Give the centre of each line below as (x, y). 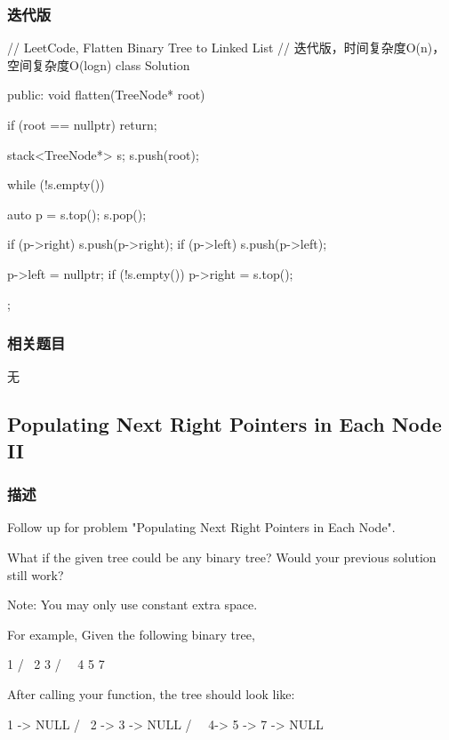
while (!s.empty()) (56, 184)
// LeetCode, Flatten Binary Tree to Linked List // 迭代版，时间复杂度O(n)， (226, 48)
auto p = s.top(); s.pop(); (77, 214)
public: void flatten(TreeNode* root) (106, 95)
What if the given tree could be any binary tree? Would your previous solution (222, 557)
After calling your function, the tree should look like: (151, 693)
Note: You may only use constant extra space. (132, 605)
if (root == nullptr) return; (82, 124)
